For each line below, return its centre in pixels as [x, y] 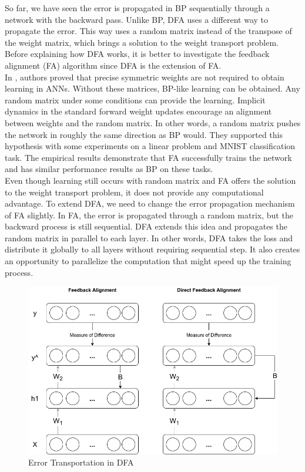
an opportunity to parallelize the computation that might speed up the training [148, 261]
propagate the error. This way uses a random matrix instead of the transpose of [148, 31]
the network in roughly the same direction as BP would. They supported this [144, 134]
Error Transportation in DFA [81, 462]
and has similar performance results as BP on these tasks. [109, 169]
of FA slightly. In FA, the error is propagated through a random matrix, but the [149, 215]
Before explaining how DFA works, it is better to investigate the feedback [137, 54]
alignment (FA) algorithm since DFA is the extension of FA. [113, 65]
